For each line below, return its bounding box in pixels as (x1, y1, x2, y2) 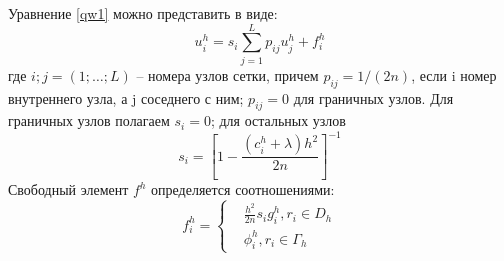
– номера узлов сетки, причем (136, 64, 319, 85)
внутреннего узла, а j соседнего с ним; (8, 87, 244, 108)
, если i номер (411, 64, 497, 85)
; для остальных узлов (210, 110, 346, 131)
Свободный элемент (8, 179, 129, 200)
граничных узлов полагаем (8, 110, 170, 131)
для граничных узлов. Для (293, 87, 454, 108)
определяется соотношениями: (151, 179, 335, 200)
